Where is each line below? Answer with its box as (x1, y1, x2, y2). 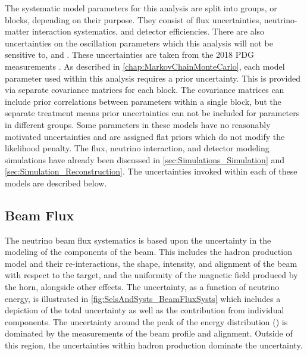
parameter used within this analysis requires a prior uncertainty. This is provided (5, 71, 301, 84)
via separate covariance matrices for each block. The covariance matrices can (5, 83, 284, 96)
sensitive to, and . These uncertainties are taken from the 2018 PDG (5, 48, 254, 61)
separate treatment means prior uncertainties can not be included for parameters (5, 107, 300, 119)
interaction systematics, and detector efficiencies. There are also (32, 25, 265, 38)
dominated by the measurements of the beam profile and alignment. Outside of (5, 327, 293, 340)
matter (5, 25, 30, 38)
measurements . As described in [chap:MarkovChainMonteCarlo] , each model (5, 60, 285, 72)
